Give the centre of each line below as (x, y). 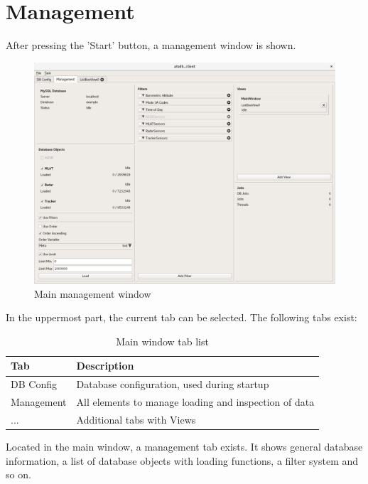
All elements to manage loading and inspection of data (195, 402)
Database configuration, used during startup (173, 384)
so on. (18, 474)
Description (105, 366)
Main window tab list (162, 341)
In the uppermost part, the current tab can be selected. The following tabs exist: (182, 317)
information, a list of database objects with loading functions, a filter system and (182, 460)
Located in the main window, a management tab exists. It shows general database (184, 447)
